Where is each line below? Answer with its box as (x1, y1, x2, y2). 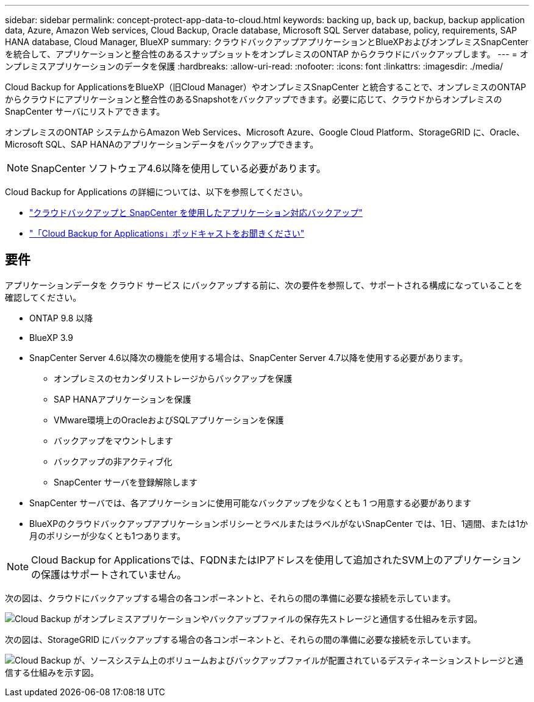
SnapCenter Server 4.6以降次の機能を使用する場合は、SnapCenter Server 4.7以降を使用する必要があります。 (29, 352, 468, 363)
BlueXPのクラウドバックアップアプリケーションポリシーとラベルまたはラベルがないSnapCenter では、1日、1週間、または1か (29, 518, 529, 529)
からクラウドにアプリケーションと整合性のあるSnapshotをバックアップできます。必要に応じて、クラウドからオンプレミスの (5, 94, 502, 104)
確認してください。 (5, 292, 82, 303)
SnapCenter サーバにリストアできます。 (5, 106, 165, 116)
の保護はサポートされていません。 (31, 568, 187, 581)
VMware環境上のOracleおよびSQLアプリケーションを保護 (54, 414, 284, 425)
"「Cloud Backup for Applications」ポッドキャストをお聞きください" (29, 228, 305, 238)
